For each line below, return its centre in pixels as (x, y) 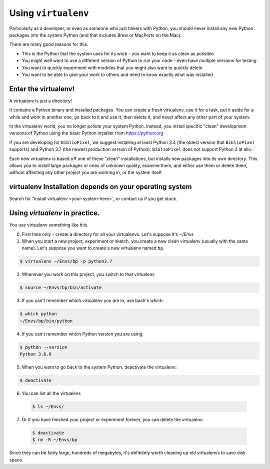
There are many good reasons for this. (49, 44)
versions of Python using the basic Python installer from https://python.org (86, 133)
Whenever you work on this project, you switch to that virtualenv (88, 274)
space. (16, 459)
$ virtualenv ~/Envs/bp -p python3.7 (66, 261)
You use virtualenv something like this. (49, 225)
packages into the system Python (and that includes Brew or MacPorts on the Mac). (95, 35)
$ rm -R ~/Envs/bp (55, 440)
